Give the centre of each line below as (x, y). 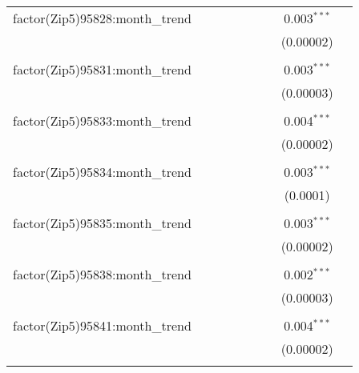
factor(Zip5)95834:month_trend (102, 172)
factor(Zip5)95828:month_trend (102, 18)
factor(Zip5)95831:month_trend (102, 69)
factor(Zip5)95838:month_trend (102, 274)
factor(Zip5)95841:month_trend (102, 325)
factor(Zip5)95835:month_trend (102, 223)
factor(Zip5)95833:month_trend (102, 120)
